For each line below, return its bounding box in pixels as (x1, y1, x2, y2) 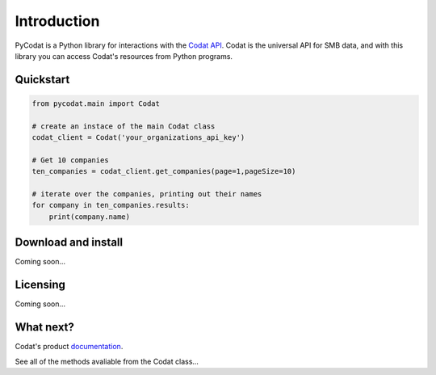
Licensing (15, 278, 66, 292)
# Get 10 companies (31, 155, 109, 165)
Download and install (15, 235, 124, 250)
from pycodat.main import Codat (31, 99, 161, 108)
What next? (15, 320, 74, 335)
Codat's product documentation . (15, 342, 124, 352)
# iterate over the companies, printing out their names (31, 190, 262, 199)
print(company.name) (48, 212, 131, 221)
